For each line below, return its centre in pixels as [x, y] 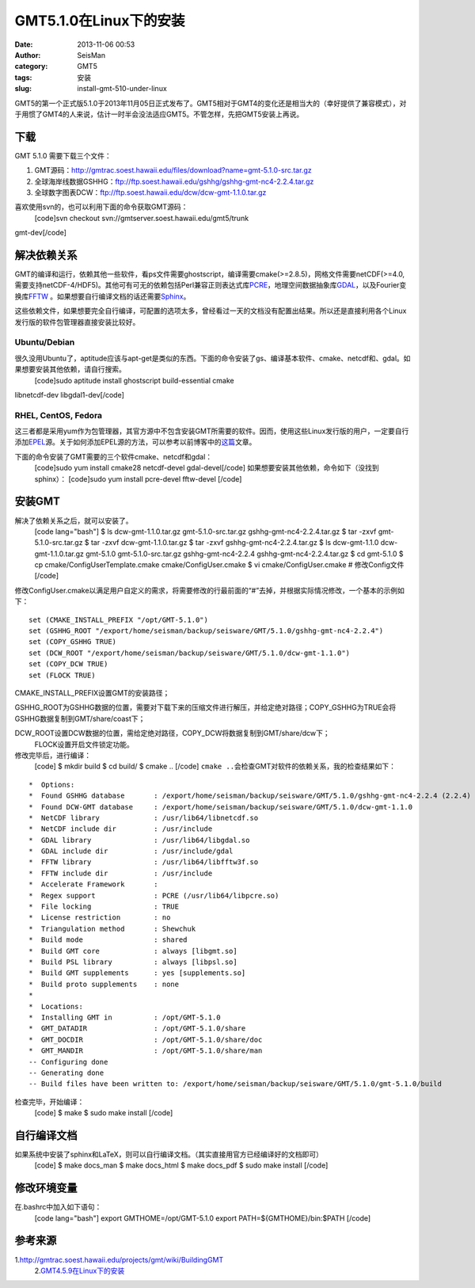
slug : [23, 89]
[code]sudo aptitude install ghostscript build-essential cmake [135, 380]
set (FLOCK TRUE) [62, 675]
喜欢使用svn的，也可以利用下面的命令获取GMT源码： [101, 207]
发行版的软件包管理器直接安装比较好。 [77, 322]
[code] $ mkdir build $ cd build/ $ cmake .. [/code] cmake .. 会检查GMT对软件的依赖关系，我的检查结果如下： [215, 766]
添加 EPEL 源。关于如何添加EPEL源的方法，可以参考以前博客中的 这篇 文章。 [135, 442]
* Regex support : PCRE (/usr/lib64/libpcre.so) [154, 896]
